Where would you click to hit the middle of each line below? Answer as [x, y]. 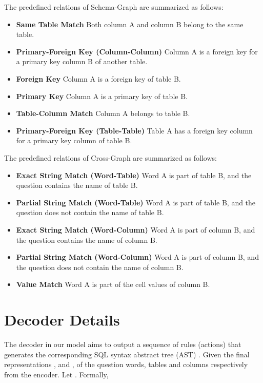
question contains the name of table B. [77, 185]
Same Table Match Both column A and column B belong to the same [130, 24]
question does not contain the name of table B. [90, 212]
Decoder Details [62, 320]
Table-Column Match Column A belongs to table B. [103, 113]
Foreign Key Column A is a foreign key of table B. [98, 78]
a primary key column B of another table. [82, 61]
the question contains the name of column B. [87, 240]
